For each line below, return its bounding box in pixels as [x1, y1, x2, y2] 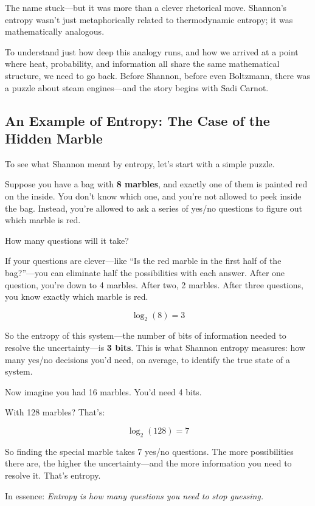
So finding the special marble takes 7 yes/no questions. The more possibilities [5, 445, 294, 457]
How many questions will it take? [5, 234, 129, 246]
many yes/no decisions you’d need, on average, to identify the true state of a [5, 353, 290, 366]
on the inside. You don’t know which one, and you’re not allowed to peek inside [5, 189, 302, 202]
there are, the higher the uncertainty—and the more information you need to [5, 457, 292, 470]
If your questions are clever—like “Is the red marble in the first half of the [5, 254, 282, 267]
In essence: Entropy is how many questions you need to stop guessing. [5, 489, 264, 502]
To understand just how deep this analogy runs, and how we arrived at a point [5, 45, 299, 58]
